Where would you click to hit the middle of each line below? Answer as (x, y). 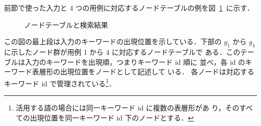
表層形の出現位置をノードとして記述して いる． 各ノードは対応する (143, 72)
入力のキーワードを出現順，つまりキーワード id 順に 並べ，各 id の (135, 61)
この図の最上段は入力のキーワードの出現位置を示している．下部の (113, 41)
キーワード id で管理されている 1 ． (60, 82)
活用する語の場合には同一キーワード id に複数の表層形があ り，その (127, 108)
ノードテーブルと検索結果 (66, 24)
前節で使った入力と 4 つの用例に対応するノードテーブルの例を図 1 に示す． (129, 8)
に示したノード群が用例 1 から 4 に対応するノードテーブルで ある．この (122, 51)
